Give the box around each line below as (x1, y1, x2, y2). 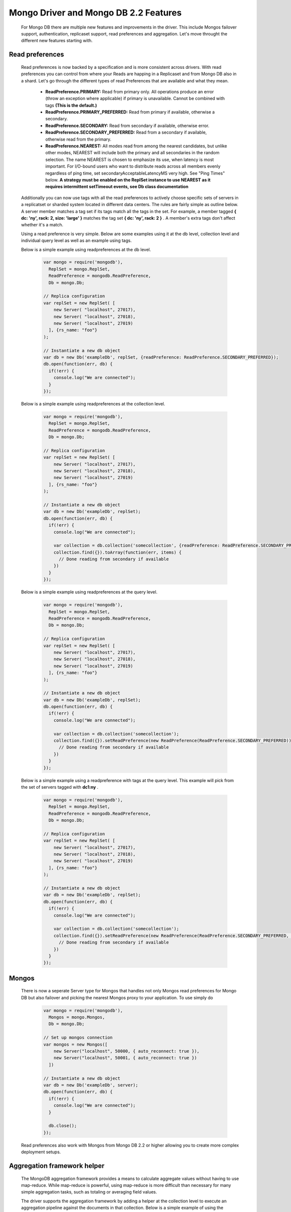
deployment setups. (21, 1149, 61, 1155)
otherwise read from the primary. (45, 136, 112, 142)
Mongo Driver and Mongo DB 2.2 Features (9, 7, 182, 18)
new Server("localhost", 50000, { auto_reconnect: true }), (53, 1049, 200, 1054)
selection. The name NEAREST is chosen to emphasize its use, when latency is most (45, 157, 214, 162)
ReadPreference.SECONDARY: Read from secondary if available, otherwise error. (45, 123, 210, 128)
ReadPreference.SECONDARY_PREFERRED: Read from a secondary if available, (45, 129, 207, 135)
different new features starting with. (21, 38, 93, 44)
